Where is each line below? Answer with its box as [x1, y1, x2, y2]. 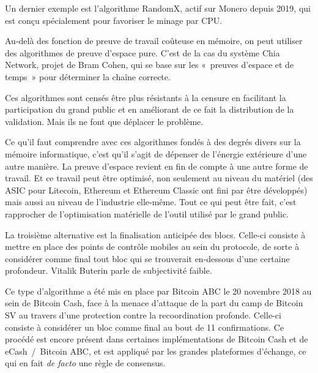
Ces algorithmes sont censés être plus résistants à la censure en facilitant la [5, 91, 286, 104]
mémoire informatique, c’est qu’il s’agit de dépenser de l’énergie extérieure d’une [5, 147, 307, 160]
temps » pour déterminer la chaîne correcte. [5, 70, 171, 83]
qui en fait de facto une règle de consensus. [5, 356, 166, 369]
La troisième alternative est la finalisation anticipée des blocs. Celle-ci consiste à [5, 228, 306, 241]
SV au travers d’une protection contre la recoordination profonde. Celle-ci [5, 309, 281, 322]
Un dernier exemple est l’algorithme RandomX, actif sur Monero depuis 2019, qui [5, 2, 311, 14]
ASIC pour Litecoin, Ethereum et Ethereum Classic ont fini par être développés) [5, 183, 308, 196]
